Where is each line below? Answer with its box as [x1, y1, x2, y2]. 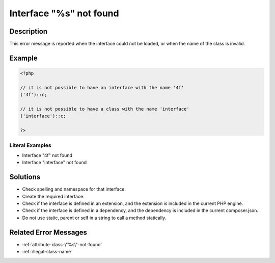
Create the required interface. [22, 193, 85, 199]
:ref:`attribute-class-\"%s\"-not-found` [22, 241, 102, 247]
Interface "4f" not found [22, 152, 72, 158]
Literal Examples [9, 142, 51, 149]
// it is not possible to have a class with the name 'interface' [20, 106, 189, 112]
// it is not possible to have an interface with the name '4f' [20, 85, 184, 90]
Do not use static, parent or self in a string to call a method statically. [22, 215, 167, 221]
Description [9, 27, 48, 36]
